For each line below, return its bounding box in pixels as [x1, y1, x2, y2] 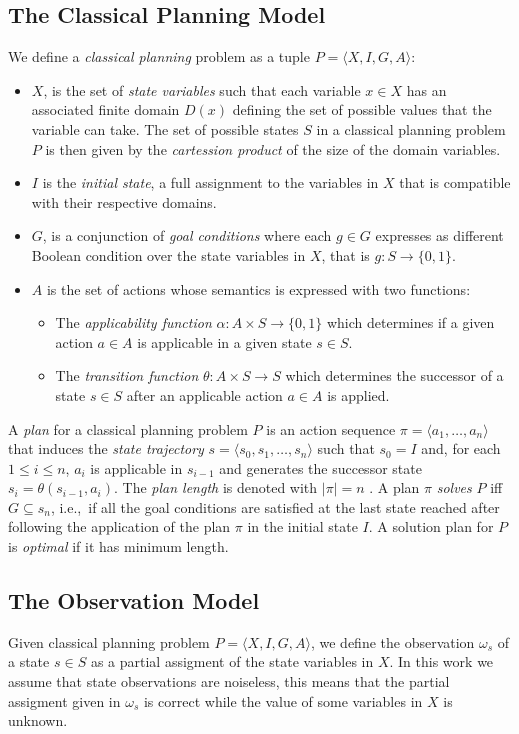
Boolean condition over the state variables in [31, 244, 306, 265]
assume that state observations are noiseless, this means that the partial [8, 671, 450, 692]
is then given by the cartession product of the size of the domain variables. [45, 138, 501, 159]
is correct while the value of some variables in [143, 690, 423, 711]
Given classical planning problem [8, 631, 210, 652]
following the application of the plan [8, 516, 231, 537]
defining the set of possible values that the [232, 99, 492, 120]
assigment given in [8, 690, 121, 711]
